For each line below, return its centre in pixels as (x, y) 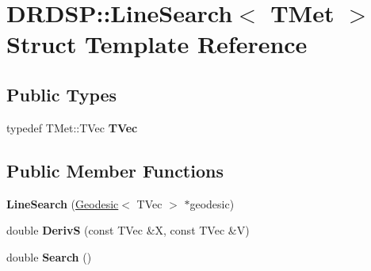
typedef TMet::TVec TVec (72, 127)
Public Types (62, 94)
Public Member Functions (115, 170)
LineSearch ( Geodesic (63, 203)
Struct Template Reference (157, 44)
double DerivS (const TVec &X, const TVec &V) (128, 230)
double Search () (49, 256)
